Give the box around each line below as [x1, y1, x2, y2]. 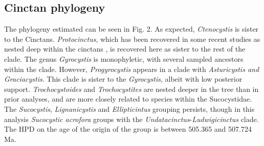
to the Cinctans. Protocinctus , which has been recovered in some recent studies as [4, 33, 260, 44]
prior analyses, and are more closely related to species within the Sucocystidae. [4, 93, 252, 104]
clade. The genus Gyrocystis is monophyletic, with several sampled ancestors [4, 53, 244, 64]
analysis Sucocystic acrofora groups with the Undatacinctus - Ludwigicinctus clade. [4, 113, 259, 124]
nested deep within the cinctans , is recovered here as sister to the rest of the [4, 43, 246, 54]
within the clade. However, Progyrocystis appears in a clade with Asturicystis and [4, 63, 259, 74]
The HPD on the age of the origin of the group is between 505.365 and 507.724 [4, 124, 252, 134]
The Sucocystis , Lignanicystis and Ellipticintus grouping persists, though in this [4, 103, 255, 114]
